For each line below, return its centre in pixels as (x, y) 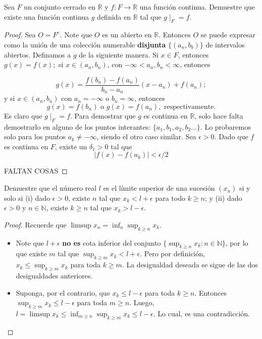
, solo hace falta (219, 115)
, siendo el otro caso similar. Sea (146, 136)
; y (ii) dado (224, 197)
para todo (170, 197)
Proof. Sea (20, 35)
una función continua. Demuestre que (197, 7)
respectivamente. (190, 107)
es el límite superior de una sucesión (159, 188)
